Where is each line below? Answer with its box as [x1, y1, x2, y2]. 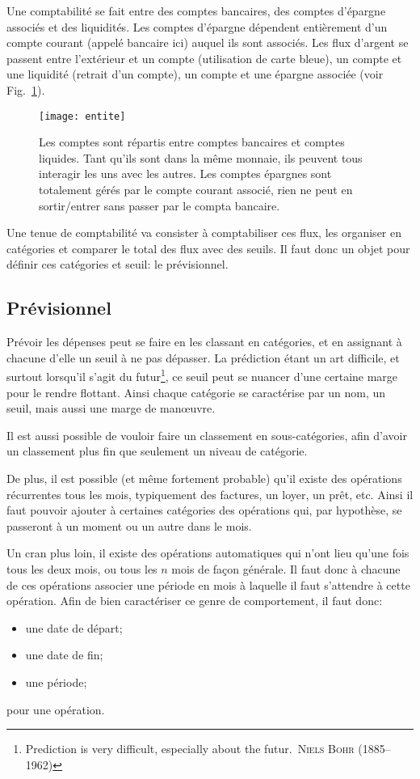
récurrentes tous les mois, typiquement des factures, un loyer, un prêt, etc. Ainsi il [6, 485, 414, 502]
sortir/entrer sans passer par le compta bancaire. [39, 197, 280, 214]
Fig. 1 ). [6, 81, 45, 98]
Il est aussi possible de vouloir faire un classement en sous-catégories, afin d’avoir [6, 426, 407, 443]
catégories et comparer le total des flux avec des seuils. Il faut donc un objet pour [6, 239, 410, 256]
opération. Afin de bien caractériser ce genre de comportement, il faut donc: [6, 592, 383, 609]
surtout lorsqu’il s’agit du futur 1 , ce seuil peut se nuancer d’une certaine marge [6, 366, 398, 385]
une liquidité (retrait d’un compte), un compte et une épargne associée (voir [6, 66, 384, 83]
